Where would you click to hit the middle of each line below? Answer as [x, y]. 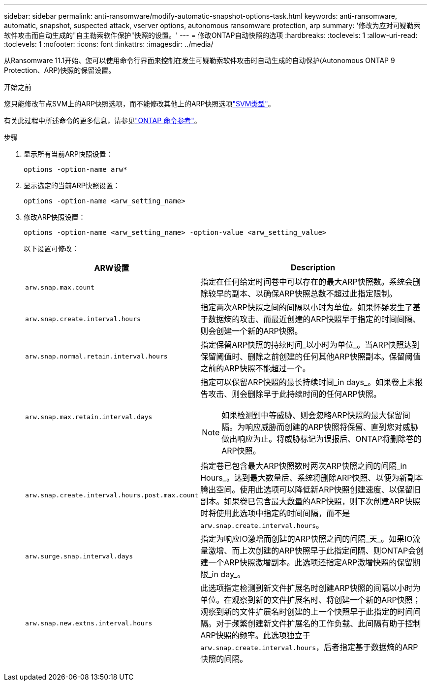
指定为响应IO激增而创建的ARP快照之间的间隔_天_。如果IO [307, 539]
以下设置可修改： [51, 248]
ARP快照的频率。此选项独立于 [255, 635]
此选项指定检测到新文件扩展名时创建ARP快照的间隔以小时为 [310, 588]
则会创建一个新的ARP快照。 [251, 331]
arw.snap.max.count [60, 287]
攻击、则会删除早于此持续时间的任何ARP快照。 [295, 394]
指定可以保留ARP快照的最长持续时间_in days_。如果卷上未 [308, 382]
